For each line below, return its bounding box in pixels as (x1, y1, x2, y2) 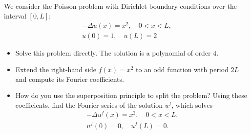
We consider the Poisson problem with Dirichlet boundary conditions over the (4, 1, 237, 11)
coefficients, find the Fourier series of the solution (15, 99, 163, 110)
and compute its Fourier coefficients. (15, 74, 124, 84)
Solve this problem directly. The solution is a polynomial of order (15, 48, 211, 58)
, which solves (171, 99, 213, 110)
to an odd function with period (136, 64, 229, 74)
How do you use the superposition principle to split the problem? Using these (15, 90, 248, 100)
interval (4, 10, 26, 20)
